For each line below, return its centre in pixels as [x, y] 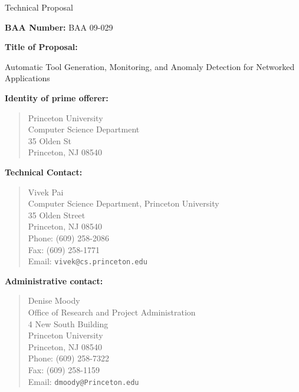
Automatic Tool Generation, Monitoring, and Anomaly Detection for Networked [150, 66]
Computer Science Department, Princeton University [124, 203]
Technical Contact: [44, 172]
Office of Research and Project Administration [112, 312]
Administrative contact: [54, 280]
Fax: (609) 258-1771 [64, 249]
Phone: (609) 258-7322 [68, 358]
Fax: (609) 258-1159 [64, 369]
